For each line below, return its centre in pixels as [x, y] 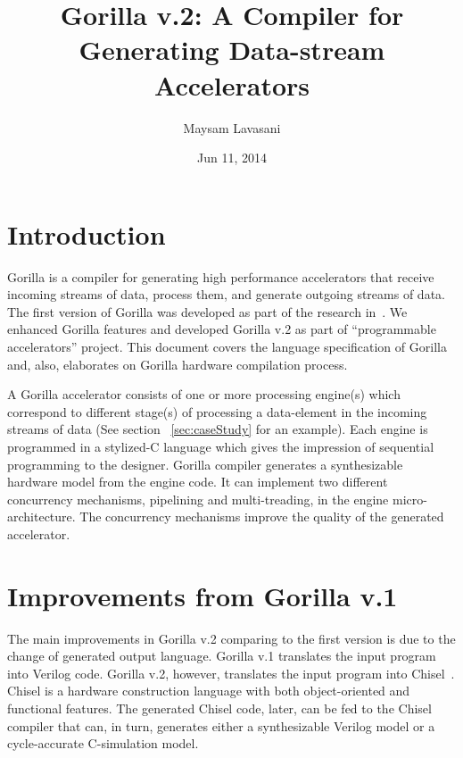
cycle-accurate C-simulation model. [103, 743]
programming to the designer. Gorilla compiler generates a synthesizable [205, 464]
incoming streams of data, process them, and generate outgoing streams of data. [226, 294]
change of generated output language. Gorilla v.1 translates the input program [222, 656]
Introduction [87, 233]
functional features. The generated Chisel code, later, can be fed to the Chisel [219, 708]
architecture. [41, 516]
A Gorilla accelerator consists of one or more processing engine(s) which [204, 394]
